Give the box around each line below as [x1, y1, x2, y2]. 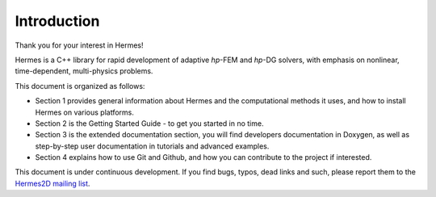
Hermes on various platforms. [35, 107, 135, 117]
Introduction [15, 12, 100, 30]
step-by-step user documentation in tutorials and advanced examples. [35, 141, 270, 151]
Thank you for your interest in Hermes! [15, 40, 144, 50]
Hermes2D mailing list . [15, 178, 90, 188]
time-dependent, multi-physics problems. [15, 66, 153, 76]
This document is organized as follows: [15, 81, 145, 90]
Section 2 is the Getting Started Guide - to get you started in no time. [35, 118, 264, 128]
